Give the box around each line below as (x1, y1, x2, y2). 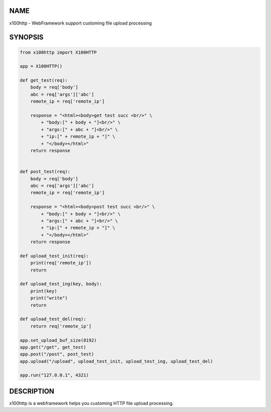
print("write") (30, 295, 68, 301)
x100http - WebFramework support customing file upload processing (9, 20, 152, 26)
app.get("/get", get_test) (20, 344, 86, 350)
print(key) (30, 288, 57, 294)
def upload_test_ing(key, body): (20, 281, 102, 287)
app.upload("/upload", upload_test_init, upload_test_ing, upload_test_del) (20, 358, 213, 364)
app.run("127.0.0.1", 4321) (20, 372, 89, 378)
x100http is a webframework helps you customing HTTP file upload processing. (9, 400, 174, 406)
